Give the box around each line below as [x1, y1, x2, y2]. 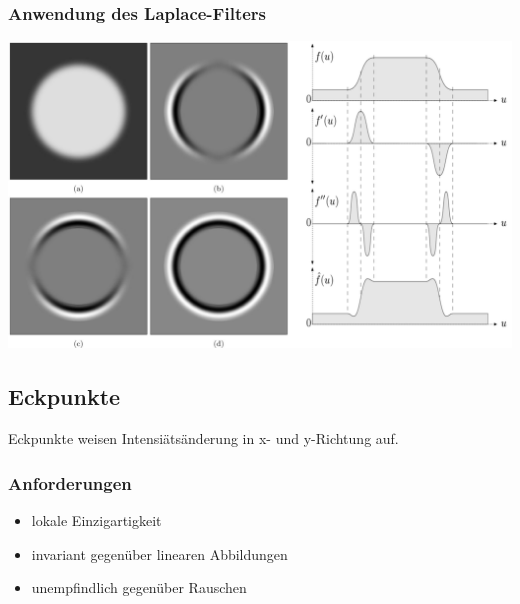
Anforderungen [8, 470, 132, 495]
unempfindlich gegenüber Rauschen [31, 577, 247, 598]
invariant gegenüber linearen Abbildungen [31, 543, 288, 564]
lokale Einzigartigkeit [31, 509, 162, 530]
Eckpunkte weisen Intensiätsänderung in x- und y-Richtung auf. [8, 428, 399, 449]
